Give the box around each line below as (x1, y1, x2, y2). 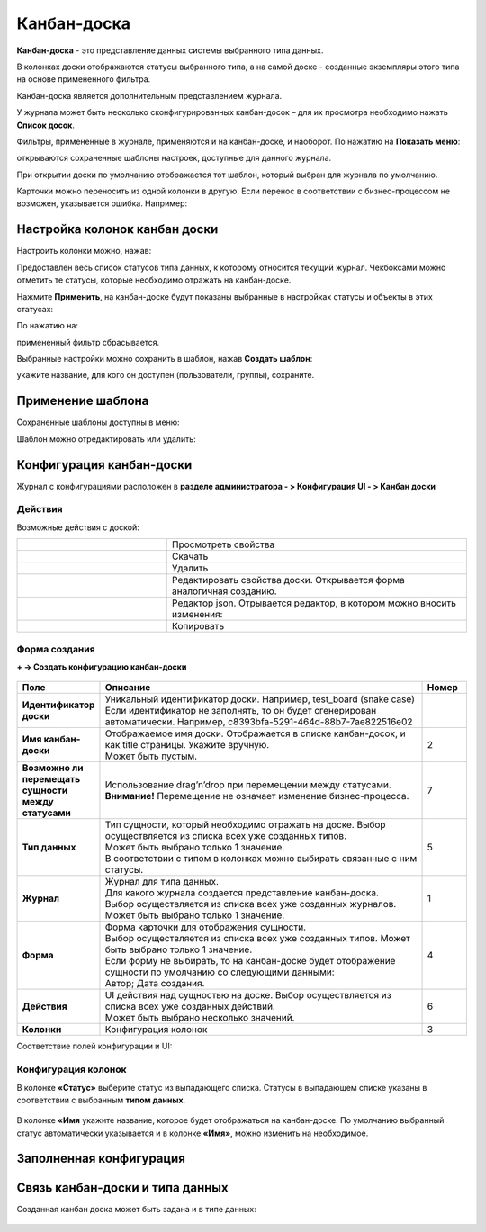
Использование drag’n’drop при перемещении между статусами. (104, 778, 391, 791)
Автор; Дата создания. (104, 977, 205, 990)
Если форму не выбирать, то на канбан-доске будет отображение (104, 955, 396, 967)
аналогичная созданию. (171, 585, 278, 598)
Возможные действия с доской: (16, 522, 139, 533)
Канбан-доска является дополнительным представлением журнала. (16, 90, 283, 101)
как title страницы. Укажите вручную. (104, 739, 270, 751)
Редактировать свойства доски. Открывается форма (171, 574, 405, 587)
